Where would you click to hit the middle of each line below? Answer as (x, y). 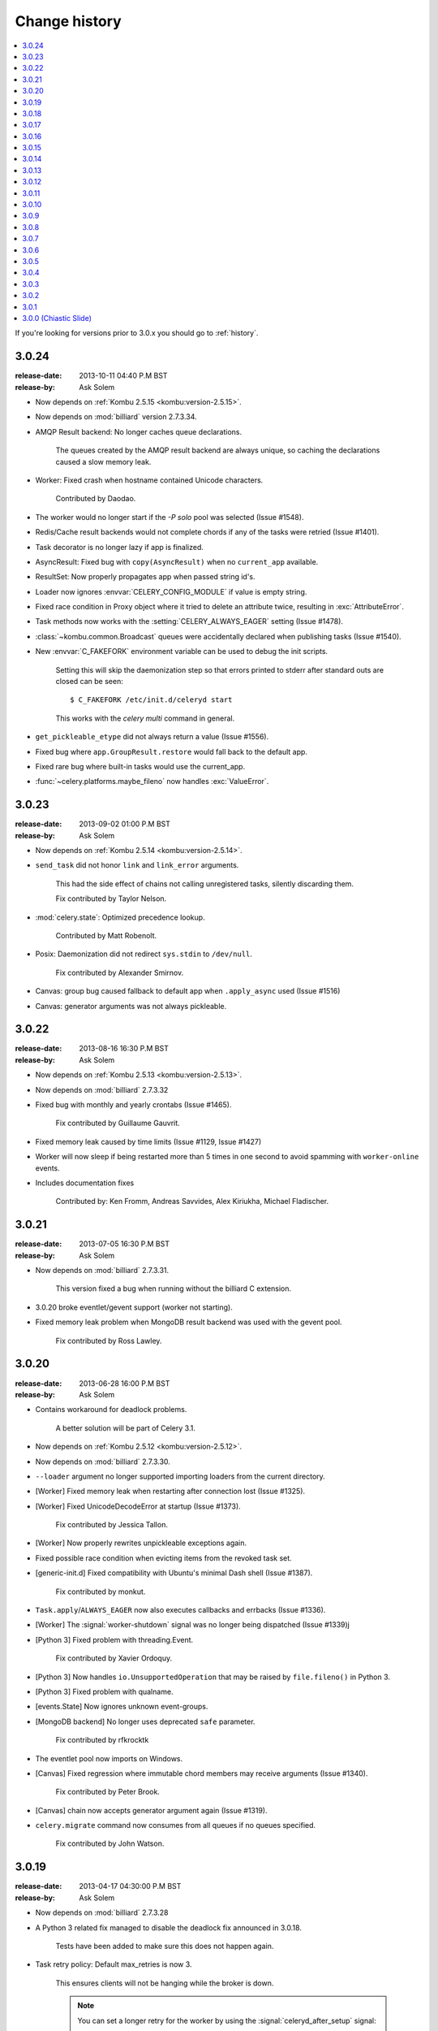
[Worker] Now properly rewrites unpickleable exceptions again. (141, 1543)
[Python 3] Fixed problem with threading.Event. (114, 1639)
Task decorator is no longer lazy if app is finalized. (120, 547)
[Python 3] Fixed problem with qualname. (104, 1691)
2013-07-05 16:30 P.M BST (125, 1244)
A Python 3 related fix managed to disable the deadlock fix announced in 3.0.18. (168, 1927)
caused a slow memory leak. (103, 461)
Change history (68, 21)
